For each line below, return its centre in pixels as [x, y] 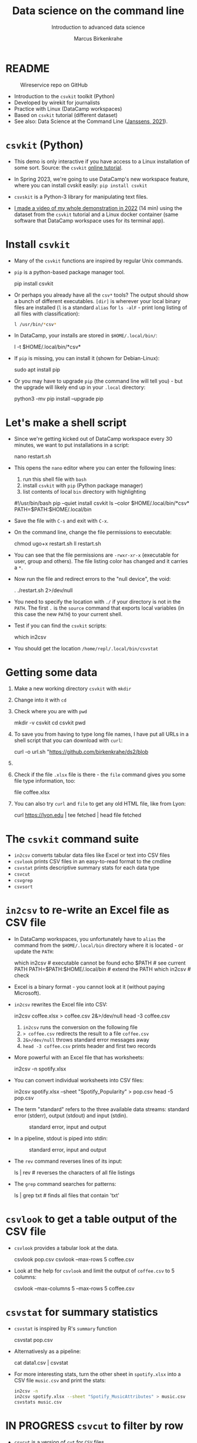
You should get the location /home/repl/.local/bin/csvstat [86, 649]
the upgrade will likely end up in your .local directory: [80, 387]
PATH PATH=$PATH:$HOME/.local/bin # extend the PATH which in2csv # [102, 969]
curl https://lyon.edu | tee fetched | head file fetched [78, 815]
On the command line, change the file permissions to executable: [93, 532]
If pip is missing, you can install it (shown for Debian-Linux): [87, 358]
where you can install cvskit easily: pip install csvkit [81, 185]
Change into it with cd [40, 700]
